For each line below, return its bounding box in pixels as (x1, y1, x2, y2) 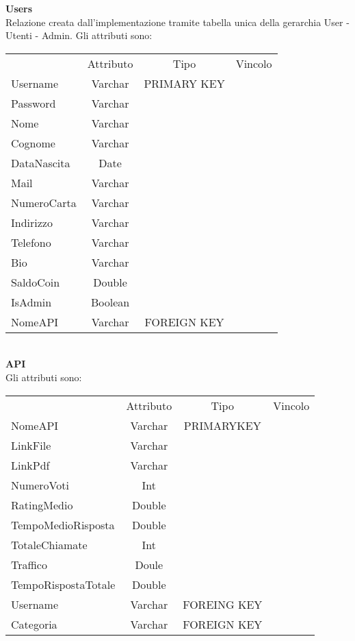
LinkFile (11, 437, 51, 453)
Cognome (11, 134, 55, 151)
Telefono (11, 234, 51, 250)
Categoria (11, 616, 57, 632)
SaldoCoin (11, 274, 60, 290)
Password (11, 95, 56, 111)
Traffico (11, 556, 47, 572)
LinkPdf (11, 457, 50, 473)
